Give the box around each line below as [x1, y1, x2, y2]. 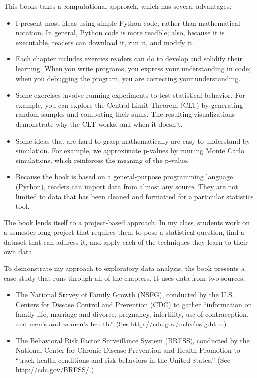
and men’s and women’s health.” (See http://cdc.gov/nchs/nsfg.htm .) [15, 319, 227, 329]
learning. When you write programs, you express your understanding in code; [15, 63, 251, 73]
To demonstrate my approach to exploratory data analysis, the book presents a [4, 263, 245, 273]
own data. [4, 246, 34, 257]
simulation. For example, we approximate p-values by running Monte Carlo [15, 145, 244, 156]
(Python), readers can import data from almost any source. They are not [15, 181, 238, 191]
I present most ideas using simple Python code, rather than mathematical [15, 17, 240, 28]
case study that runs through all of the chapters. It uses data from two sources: [4, 272, 245, 283]
